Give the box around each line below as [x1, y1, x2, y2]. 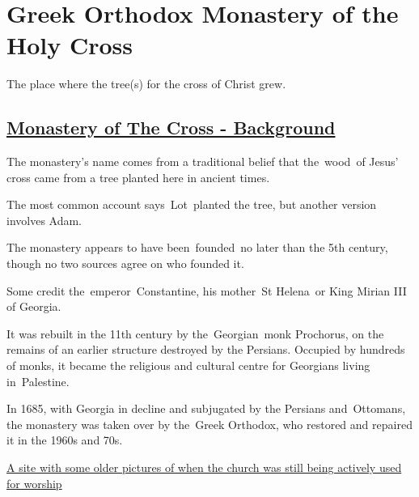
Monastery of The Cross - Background [6, 115, 336, 140]
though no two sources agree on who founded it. [6, 255, 244, 272]
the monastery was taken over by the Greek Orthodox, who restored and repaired [6, 415, 413, 432]
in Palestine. [6, 372, 70, 389]
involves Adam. [6, 211, 83, 228]
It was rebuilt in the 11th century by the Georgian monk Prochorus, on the [6, 325, 384, 342]
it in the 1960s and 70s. [6, 431, 123, 448]
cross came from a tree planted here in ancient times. [6, 168, 270, 185]
